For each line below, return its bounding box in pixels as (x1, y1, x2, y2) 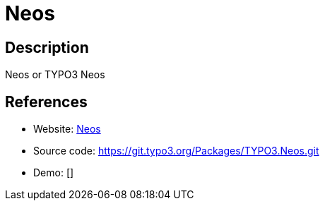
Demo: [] (33, 166, 74, 179)
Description (5, 38, 89, 56)
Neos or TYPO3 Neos (5, 68, 105, 81)
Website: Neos (33, 123, 101, 135)
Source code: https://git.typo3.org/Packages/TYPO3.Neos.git (33, 145, 319, 157)
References (5, 92, 88, 111)
